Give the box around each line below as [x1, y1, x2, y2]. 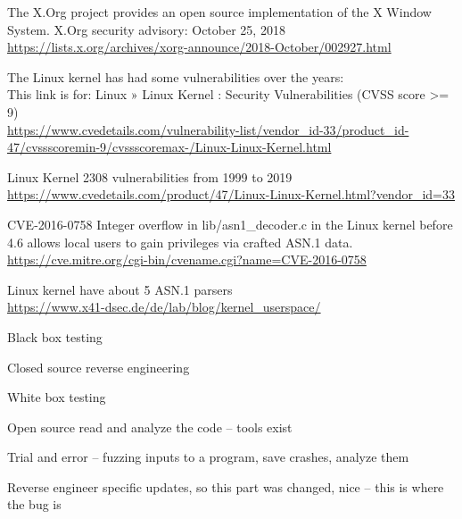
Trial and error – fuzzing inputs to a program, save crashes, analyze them [7, 448, 409, 466]
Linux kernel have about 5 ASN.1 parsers [7, 280, 233, 298]
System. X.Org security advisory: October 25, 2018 [7, 20, 285, 38]
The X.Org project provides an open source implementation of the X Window [7, 3, 432, 21]
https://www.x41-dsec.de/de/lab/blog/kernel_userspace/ [7, 297, 321, 316]
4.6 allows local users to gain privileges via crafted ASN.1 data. [7, 232, 353, 251]
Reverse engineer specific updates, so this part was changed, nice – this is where [7, 477, 444, 496]
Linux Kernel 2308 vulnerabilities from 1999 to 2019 [7, 167, 293, 186]
